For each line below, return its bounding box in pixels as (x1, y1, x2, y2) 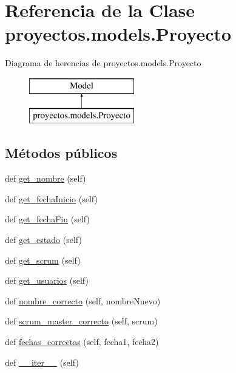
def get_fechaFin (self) (5, 213, 90, 225)
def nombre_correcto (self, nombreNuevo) (5, 294, 161, 307)
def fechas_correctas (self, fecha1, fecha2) (5, 335, 159, 348)
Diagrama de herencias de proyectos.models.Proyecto (5, 56, 201, 69)
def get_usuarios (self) (5, 274, 89, 287)
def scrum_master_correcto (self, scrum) (5, 315, 158, 327)
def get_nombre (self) (5, 172, 86, 185)
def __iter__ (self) (5, 355, 79, 368)
